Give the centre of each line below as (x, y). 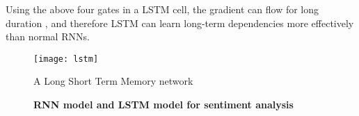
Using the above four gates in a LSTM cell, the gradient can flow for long (162, 9)
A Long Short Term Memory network (113, 81)
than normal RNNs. (48, 36)
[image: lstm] (66, 59)
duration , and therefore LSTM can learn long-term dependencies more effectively (180, 23)
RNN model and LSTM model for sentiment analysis (163, 105)
